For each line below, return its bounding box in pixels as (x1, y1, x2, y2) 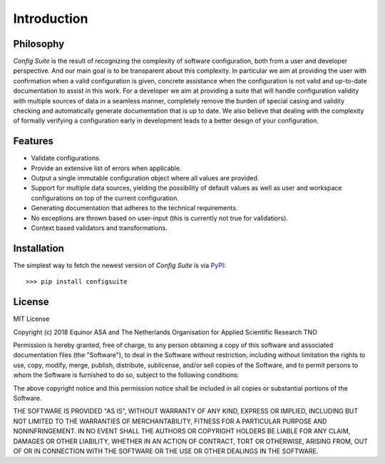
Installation (13, 242, 64, 254)
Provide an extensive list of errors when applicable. (31, 164, 182, 172)
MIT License (13, 314, 50, 324)
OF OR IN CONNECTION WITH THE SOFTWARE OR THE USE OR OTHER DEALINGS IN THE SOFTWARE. (13, 446, 319, 455)
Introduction (13, 11, 88, 26)
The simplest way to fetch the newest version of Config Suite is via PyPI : (13, 261, 226, 269)
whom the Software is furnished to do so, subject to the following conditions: (13, 371, 240, 379)
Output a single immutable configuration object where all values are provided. (31, 174, 260, 182)
